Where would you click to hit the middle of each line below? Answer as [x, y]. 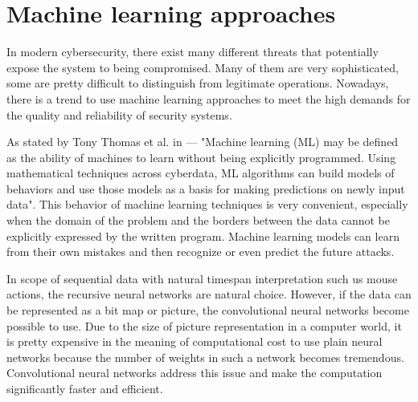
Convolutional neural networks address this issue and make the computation [195, 373]
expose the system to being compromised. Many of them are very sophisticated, [203, 67]
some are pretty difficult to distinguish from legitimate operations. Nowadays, [198, 83]
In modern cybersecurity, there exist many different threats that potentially [193, 52]
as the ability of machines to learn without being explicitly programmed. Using [201, 157]
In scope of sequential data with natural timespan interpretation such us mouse [202, 278]
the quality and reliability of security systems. [119, 114]
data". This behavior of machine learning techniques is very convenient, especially [207, 204]
